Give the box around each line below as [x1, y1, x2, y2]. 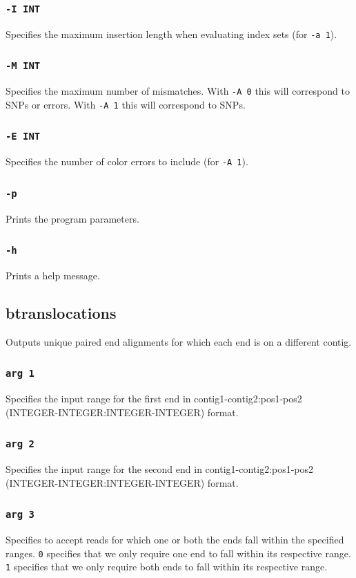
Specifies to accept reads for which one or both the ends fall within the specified [6, 532, 344, 547]
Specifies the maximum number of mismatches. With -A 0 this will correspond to [6, 84, 350, 98]
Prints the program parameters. [6, 211, 139, 225]
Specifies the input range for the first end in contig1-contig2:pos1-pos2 [6, 391, 302, 406]
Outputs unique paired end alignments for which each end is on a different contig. [6, 334, 352, 348]
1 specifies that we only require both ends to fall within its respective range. [6, 559, 328, 574]
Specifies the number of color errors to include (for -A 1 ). [6, 154, 248, 169]
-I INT [6, 3, 41, 15]
